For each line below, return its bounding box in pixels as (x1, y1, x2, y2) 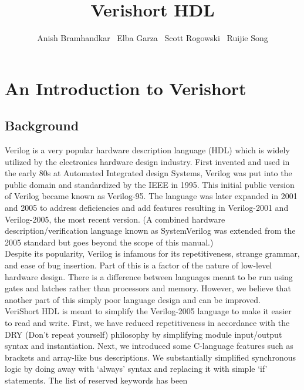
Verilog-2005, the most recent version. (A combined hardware (5, 213, 225, 225)
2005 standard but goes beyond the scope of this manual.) (5, 236, 214, 248)
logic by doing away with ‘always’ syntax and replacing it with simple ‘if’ (5, 362, 268, 375)
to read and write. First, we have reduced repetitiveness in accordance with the (5, 317, 290, 329)
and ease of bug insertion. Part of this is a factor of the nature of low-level (5, 259, 272, 271)
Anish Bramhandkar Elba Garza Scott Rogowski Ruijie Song (37, 32, 268, 44)
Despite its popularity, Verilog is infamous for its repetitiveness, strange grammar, (5, 247, 300, 260)
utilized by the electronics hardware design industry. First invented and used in (5, 155, 290, 167)
